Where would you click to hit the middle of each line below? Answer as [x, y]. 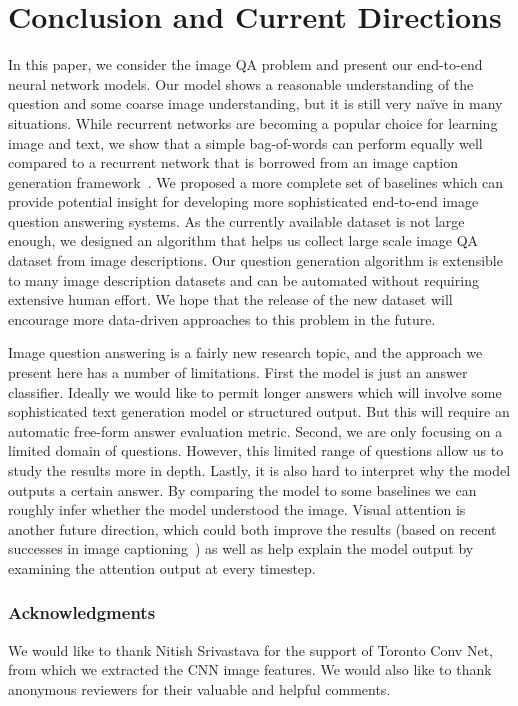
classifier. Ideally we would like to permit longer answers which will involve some [255, 391]
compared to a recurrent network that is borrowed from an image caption [233, 162]
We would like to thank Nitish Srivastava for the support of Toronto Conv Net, [250, 649]
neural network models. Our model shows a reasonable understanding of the [241, 83]
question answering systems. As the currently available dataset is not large [236, 220]
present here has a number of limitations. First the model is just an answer [238, 372]
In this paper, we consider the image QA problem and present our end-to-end [245, 64]
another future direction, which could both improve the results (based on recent [252, 528]
